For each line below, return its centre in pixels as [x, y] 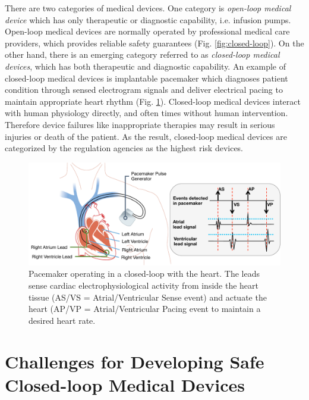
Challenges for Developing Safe [135, 361]
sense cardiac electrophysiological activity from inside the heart [144, 285]
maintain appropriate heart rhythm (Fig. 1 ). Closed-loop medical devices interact [153, 101]
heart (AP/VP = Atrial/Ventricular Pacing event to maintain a [145, 309]
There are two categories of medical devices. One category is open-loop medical [148, 8]
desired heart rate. [62, 320]
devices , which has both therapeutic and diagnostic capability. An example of [145, 66]
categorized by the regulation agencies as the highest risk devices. [124, 148]
